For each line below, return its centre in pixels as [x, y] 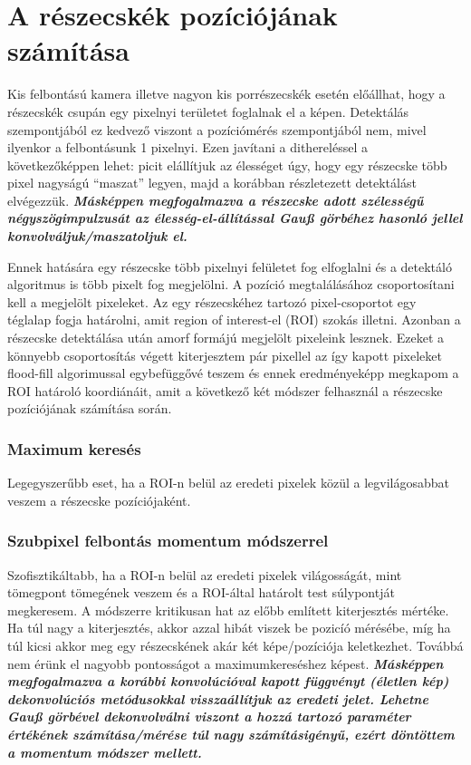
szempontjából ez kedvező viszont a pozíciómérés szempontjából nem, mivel [217, 129]
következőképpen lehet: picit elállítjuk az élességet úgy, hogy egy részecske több [227, 165]
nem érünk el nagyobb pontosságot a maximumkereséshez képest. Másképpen [226, 663]
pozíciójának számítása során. [90, 408]
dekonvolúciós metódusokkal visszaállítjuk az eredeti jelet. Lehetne [218, 698]
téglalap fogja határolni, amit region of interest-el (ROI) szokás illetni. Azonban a [234, 320]
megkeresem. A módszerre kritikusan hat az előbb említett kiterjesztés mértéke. [228, 610]
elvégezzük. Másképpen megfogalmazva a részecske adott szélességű [216, 200]
